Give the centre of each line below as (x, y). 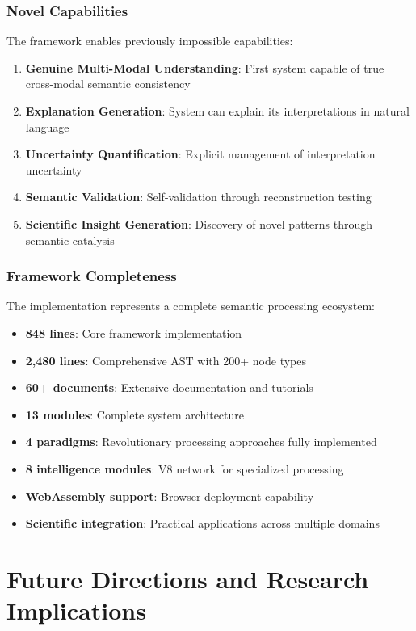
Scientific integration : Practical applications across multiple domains (202, 523)
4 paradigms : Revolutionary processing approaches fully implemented (201, 442)
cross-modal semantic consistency (108, 84)
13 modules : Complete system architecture (135, 414)
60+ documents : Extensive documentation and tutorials (169, 387)
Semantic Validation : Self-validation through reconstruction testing (198, 197)
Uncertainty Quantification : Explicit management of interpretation (200, 154)
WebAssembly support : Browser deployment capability (170, 496)
